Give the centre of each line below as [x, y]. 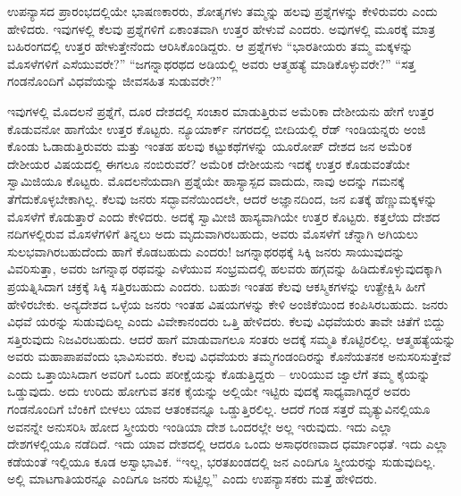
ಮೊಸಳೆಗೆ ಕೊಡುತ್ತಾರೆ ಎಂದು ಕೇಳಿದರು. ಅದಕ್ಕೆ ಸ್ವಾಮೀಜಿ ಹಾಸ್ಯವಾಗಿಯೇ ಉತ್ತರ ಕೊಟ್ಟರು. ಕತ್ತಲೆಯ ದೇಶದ [224, 216]
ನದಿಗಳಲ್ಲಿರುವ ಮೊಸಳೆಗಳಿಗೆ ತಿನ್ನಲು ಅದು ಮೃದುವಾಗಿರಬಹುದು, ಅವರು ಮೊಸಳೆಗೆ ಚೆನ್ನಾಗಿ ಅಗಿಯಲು [213, 234]
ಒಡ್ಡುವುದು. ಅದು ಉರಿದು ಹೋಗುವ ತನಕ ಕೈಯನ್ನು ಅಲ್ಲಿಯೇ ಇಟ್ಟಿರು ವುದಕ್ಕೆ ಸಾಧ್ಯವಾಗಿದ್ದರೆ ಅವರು [209, 391]
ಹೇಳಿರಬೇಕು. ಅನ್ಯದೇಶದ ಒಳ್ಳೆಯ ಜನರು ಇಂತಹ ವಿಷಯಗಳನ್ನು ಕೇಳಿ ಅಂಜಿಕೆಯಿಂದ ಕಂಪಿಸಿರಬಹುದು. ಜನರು [228, 303]
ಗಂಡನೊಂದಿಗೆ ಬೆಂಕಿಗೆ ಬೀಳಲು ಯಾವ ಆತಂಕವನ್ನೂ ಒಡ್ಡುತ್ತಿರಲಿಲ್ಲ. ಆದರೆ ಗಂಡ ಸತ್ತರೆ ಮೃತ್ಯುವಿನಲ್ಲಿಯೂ [219, 409]
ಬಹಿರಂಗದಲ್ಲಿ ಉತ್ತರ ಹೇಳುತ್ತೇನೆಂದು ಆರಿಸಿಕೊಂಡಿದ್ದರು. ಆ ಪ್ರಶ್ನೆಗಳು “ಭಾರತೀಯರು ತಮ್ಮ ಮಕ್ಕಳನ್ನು [210, 46]
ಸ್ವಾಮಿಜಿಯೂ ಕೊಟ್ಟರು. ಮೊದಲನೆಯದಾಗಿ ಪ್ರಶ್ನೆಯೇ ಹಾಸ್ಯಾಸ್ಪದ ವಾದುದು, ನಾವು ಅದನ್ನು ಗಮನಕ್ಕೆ [206, 181]
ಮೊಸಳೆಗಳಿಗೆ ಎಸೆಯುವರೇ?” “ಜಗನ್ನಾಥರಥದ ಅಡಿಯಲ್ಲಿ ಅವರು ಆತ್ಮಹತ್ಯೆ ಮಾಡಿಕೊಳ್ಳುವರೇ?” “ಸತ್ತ [211, 63]
